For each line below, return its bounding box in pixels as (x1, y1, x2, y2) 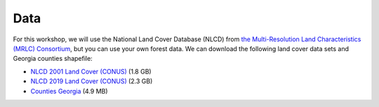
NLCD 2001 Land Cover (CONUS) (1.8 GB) (30, 67, 152, 76)
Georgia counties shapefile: (13, 55, 93, 63)
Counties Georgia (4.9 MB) (30, 87, 108, 95)
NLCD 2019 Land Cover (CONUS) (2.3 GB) (30, 77, 153, 85)
